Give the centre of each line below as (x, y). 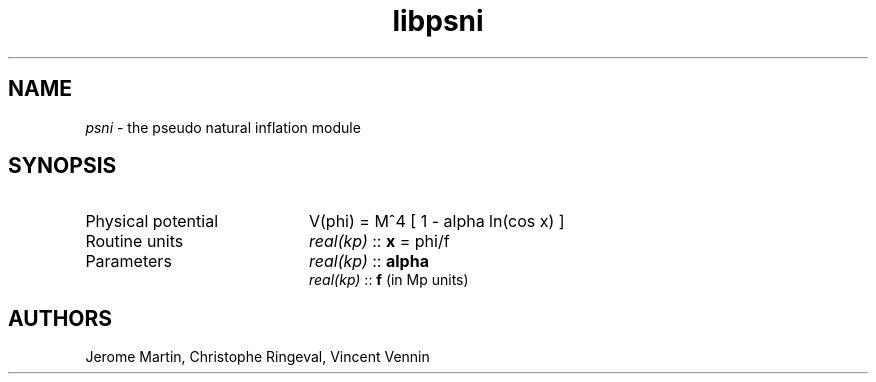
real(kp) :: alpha (368, 261)
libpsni (438, 21)
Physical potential (152, 221)
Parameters (128, 261)
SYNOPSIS (62, 166)
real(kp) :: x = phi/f (379, 241)
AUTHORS (60, 318)
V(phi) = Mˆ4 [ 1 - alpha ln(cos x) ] (436, 221)
